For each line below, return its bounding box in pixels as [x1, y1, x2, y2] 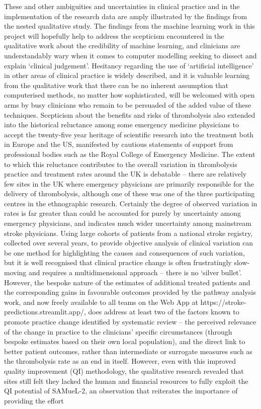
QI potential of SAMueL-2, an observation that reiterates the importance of [4, 385, 238, 396]
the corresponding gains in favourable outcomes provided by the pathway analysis [4, 287, 256, 297]
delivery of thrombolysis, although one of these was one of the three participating [4, 188, 255, 199]
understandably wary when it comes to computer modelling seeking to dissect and [4, 50, 257, 60]
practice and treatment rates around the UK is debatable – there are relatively [4, 169, 247, 179]
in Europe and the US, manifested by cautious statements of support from [4, 139, 233, 149]
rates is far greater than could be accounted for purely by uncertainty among [4, 208, 241, 218]
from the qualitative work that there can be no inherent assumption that [4, 79, 228, 90]
